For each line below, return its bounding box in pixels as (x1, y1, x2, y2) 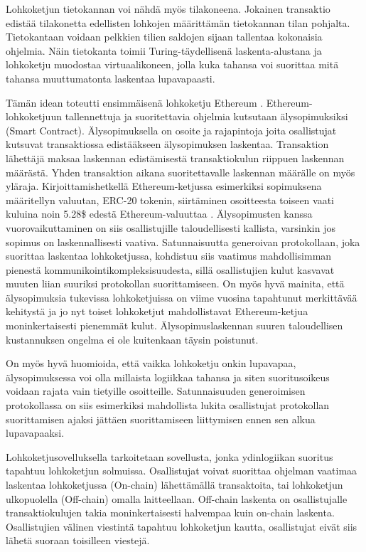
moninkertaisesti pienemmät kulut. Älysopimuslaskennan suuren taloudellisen (6, 318, 343, 333)
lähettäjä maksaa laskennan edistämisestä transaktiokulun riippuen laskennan (6, 150, 345, 165)
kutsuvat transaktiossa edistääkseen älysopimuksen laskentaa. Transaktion (6, 137, 329, 152)
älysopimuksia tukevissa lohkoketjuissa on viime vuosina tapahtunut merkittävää (6, 290, 357, 304)
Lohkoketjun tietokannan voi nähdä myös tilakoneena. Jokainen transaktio (6, 1, 330, 16)
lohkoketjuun (6, 109, 62, 124)
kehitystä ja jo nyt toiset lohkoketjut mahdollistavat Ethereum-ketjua (6, 304, 308, 319)
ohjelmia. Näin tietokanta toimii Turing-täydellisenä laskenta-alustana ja (6, 43, 322, 58)
